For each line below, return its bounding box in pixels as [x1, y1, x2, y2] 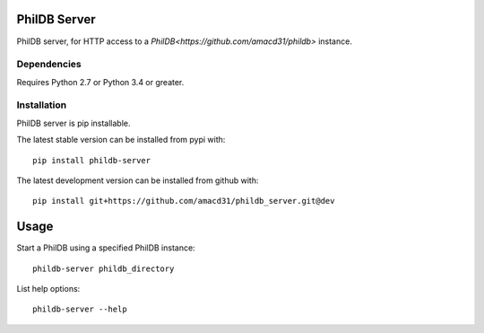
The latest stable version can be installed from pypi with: [16, 135, 226, 145]
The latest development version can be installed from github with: [16, 175, 259, 186]
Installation [16, 99, 67, 111]
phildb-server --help [32, 304, 127, 314]
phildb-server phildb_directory [32, 263, 175, 274]
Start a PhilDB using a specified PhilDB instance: [16, 242, 196, 253]
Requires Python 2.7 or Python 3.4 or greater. [16, 76, 185, 87]
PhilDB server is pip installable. [16, 118, 131, 128]
